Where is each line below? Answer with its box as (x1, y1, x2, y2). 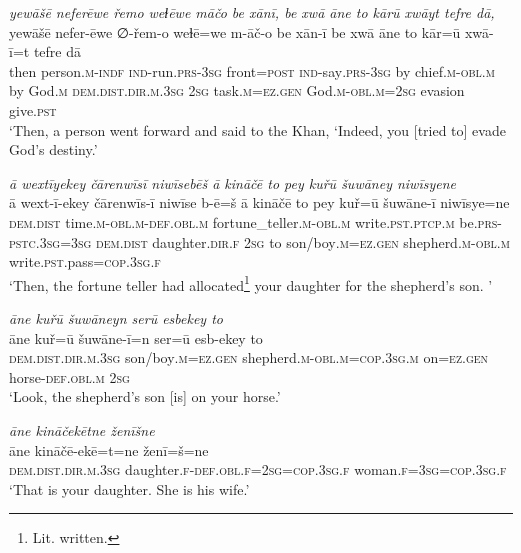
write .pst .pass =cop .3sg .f (9, 251, 161, 272)
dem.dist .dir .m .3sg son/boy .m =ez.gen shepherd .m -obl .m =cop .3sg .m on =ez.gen (9, 347, 489, 368)
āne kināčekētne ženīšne (9, 419, 155, 440)
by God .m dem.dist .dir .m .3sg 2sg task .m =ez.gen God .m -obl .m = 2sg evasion (9, 80, 465, 101)
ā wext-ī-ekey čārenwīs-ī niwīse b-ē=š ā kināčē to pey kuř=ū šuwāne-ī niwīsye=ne (9, 192, 510, 213)
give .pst (9, 99, 57, 120)
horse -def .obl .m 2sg (9, 366, 130, 387)
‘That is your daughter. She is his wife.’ (9, 478, 250, 499)
